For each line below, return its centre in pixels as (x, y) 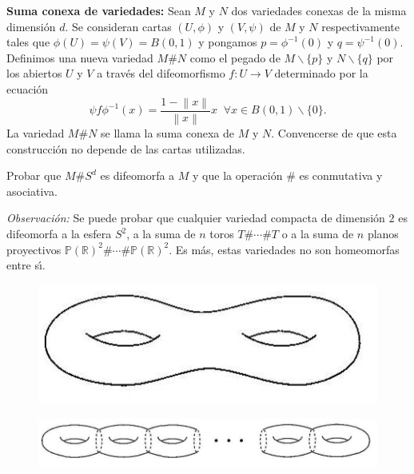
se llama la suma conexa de (167, 133)
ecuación (28, 88)
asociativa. (32, 191)
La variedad (36, 133)
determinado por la (321, 73)
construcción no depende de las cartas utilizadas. (126, 148)
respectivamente (360, 26)
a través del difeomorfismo (161, 73)
